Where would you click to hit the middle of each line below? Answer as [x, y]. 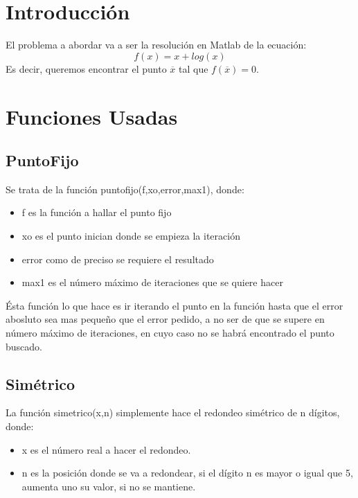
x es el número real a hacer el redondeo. [106, 449]
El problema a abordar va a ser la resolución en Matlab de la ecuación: [156, 45]
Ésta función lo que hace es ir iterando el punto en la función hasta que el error [174, 305]
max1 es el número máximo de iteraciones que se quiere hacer [152, 282]
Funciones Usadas [92, 116]
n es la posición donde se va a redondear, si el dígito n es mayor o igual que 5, [187, 473]
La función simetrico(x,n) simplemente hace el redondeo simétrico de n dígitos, [173, 412]
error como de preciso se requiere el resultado [118, 259]
